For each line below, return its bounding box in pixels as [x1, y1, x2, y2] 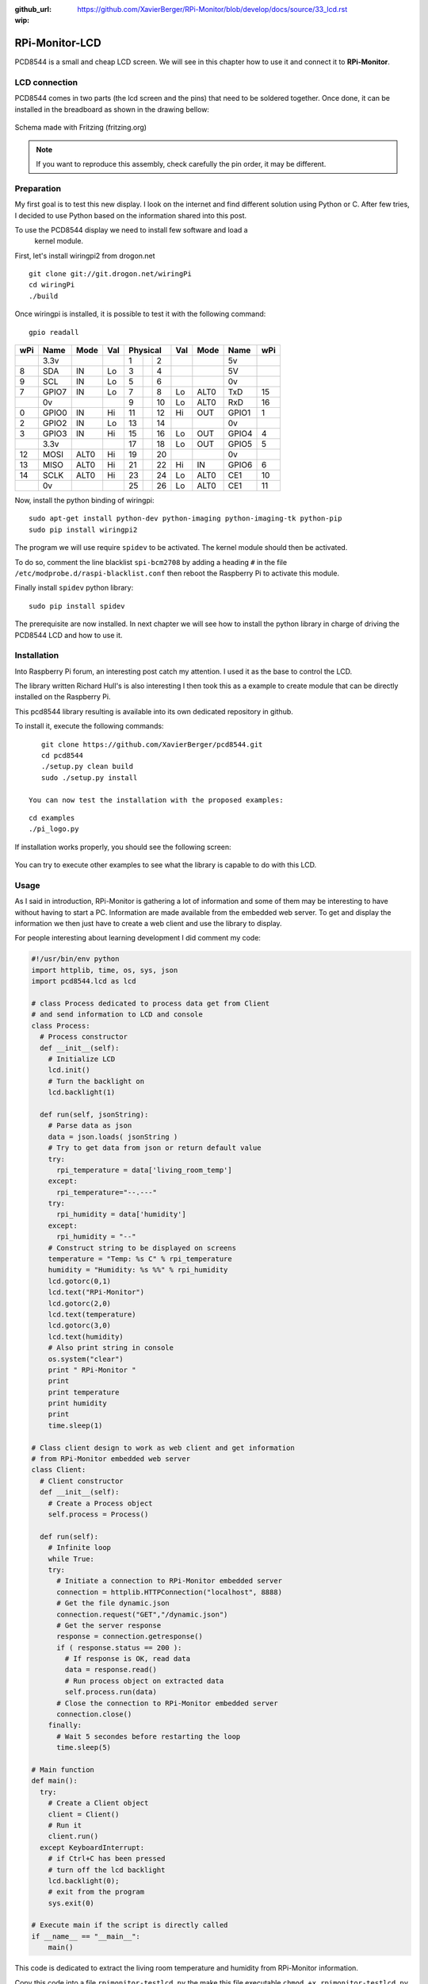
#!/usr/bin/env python [31, 955, 120, 963]
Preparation [14, 183, 62, 194]
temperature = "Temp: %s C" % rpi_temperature [48, 1255, 233, 1263]
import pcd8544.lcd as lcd [31, 977, 136, 986]
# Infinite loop [48, 1544, 111, 1552]
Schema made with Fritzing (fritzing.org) [14, 123, 147, 133]
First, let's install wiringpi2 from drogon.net [14, 251, 155, 260]
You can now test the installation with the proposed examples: [29, 795, 285, 805]
